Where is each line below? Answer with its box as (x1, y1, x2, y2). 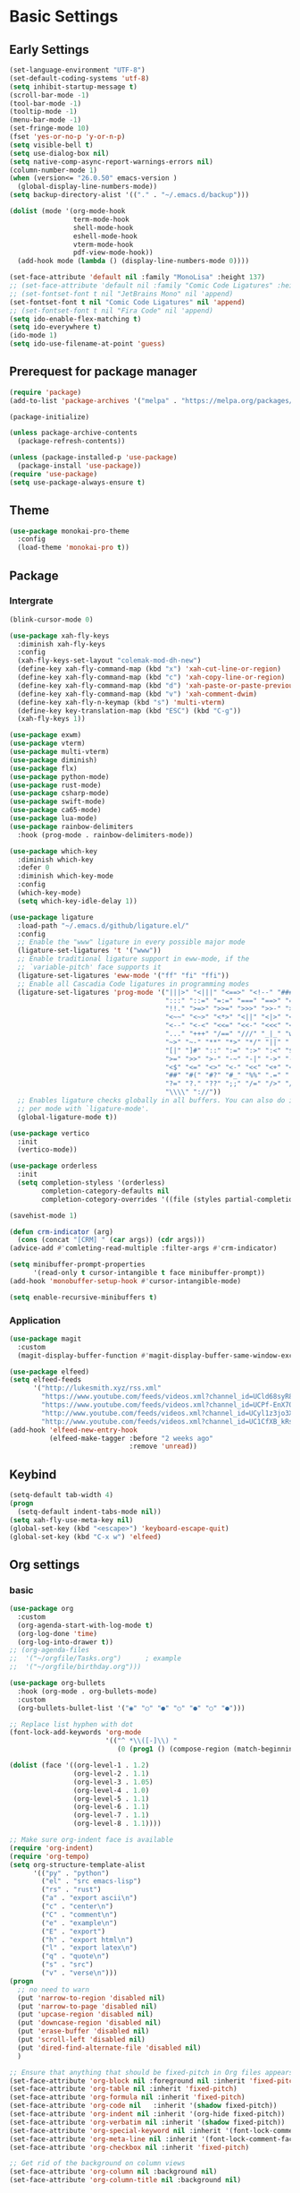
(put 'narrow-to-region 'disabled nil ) (17, 1993, 166, 2002)
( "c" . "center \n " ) (41, 1902, 114, 1911)
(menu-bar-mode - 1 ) (9, 116, 82, 124)
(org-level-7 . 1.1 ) (72, 1811, 150, 1820)
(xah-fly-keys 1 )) (17, 715, 87, 724)
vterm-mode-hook (72, 240, 134, 249)
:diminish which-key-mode (17, 871, 114, 881)
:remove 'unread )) (129, 1442, 198, 1452)
